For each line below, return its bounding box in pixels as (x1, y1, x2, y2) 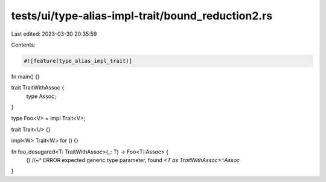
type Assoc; (26, 93, 57, 100)
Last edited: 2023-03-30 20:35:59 (11, 30, 97, 37)
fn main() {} (11, 73, 40, 80)
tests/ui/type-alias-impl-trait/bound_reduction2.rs (11, 9, 273, 22)
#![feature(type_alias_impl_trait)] (24, 57, 133, 64)
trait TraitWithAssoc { (11, 84, 65, 91)
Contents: (11, 41, 36, 48)
